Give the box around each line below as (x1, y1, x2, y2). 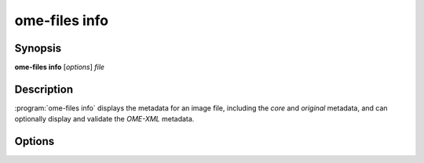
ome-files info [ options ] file (14, 63, 105, 72)
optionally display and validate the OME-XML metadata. (14, 114, 195, 124)
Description (14, 82, 74, 96)
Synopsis (14, 42, 62, 55)
